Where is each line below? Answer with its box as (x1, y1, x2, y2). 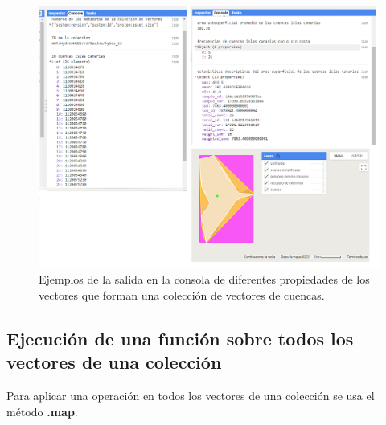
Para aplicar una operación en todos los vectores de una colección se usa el (6, 387, 375, 404)
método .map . (6, 403, 78, 419)
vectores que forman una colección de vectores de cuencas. (39, 287, 325, 304)
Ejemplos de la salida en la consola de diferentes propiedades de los (39, 271, 370, 288)
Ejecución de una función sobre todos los (6, 326, 354, 351)
